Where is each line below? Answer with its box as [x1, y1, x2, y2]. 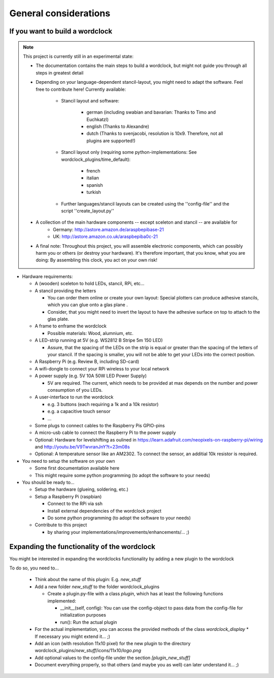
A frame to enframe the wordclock [35, 323, 107, 329]
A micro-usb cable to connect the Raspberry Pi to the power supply [35, 429, 176, 436]
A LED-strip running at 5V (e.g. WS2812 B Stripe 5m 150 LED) [35, 337, 163, 344]
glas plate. [47, 316, 70, 322]
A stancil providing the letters [35, 287, 96, 294]
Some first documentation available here [35, 465, 120, 471]
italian [86, 175, 99, 181]
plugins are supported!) [86, 138, 135, 144]
